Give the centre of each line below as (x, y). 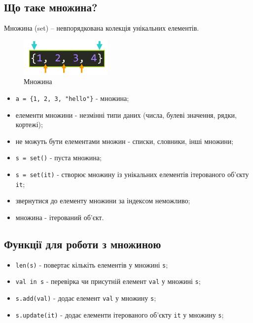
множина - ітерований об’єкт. (60, 217)
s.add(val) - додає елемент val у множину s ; (86, 298)
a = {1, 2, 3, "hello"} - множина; (72, 98)
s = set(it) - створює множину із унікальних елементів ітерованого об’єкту (132, 174)
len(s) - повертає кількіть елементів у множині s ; (92, 264)
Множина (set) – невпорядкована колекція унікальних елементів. (102, 28)
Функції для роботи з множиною (83, 244)
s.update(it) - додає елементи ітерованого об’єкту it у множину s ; (120, 314)
